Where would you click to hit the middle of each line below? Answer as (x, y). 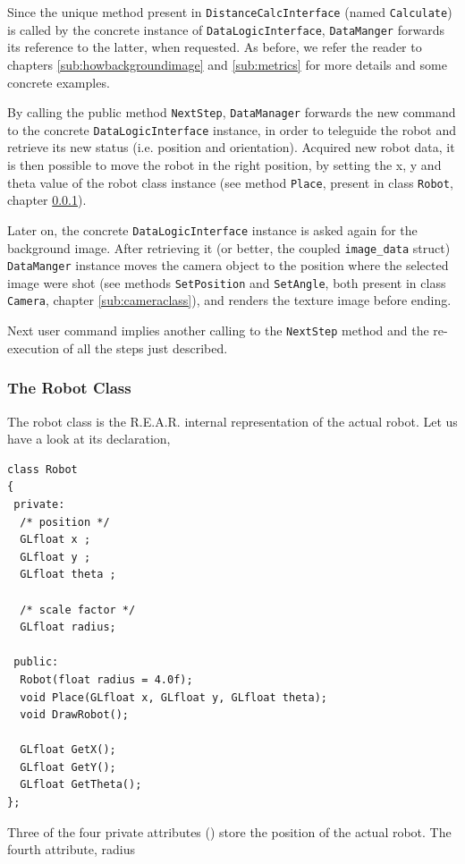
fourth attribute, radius (71, 849)
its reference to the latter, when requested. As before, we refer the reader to (215, 47)
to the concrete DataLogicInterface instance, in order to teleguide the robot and (232, 129)
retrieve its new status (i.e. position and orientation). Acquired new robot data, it (231, 147)
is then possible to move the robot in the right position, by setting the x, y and (224, 165)
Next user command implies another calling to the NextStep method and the (218, 330)
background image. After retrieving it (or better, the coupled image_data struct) (229, 247)
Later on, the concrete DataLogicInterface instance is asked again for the (212, 229)
